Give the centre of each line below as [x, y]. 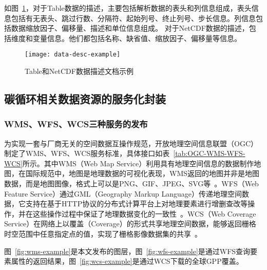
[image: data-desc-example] [73, 55]
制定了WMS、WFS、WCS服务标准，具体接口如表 [87, 153]
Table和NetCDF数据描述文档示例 [79, 71]
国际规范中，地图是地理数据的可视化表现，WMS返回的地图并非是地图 [142, 173]
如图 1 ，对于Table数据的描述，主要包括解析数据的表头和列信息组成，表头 [128, 8]
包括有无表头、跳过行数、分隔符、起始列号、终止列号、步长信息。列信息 [133, 18]
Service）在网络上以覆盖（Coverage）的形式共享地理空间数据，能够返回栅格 [130, 224]
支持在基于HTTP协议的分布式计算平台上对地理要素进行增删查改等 [137, 204]
